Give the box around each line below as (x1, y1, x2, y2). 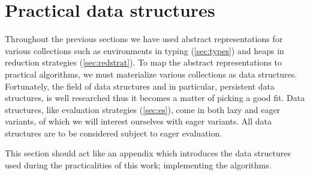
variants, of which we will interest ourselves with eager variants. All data (5, 115, 272, 127)
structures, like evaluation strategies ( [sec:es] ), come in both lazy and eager (5, 103, 281, 115)
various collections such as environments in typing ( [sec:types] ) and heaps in (5, 44, 284, 57)
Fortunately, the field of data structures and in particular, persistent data (5, 79, 275, 92)
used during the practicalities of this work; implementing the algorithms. (5, 159, 272, 171)
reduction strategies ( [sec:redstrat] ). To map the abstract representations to (5, 56, 282, 69)
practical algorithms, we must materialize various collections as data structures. (5, 67, 297, 80)
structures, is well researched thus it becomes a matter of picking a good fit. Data (5, 91, 305, 104)
